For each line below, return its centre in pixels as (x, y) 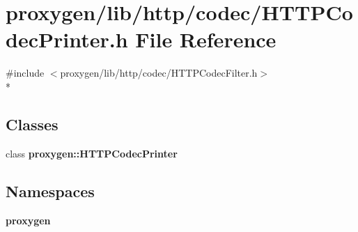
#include (25, 73)
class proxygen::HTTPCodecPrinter (92, 153)
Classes (32, 124)
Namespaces (50, 191)
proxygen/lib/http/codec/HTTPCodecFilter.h (159, 73)
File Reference (206, 39)
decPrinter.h (67, 39)
